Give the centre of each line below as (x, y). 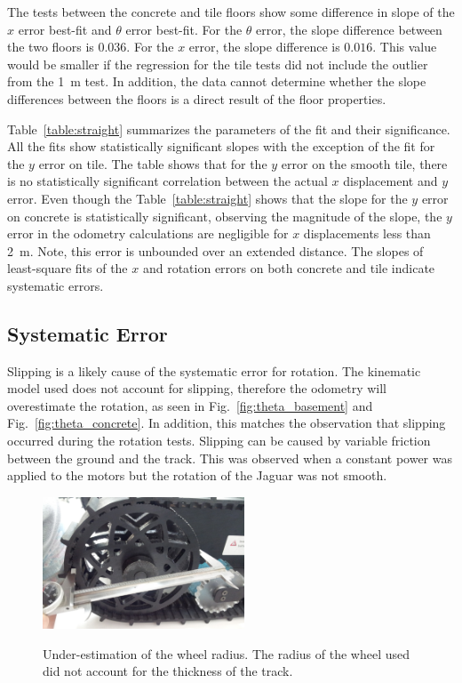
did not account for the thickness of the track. (168, 671)
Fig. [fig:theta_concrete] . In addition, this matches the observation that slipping (227, 423)
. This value (405, 47)
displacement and (390, 181)
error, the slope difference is (264, 47)
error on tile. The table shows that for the (153, 163)
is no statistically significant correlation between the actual (167, 181)
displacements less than (367, 233)
